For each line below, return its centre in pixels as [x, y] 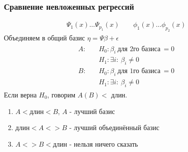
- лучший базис [92, 111]
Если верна [20, 94]
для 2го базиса [139, 49]
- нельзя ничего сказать [103, 143]
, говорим [61, 94]
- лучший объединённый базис [114, 127]
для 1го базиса [139, 71]
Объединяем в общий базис [44, 38]
